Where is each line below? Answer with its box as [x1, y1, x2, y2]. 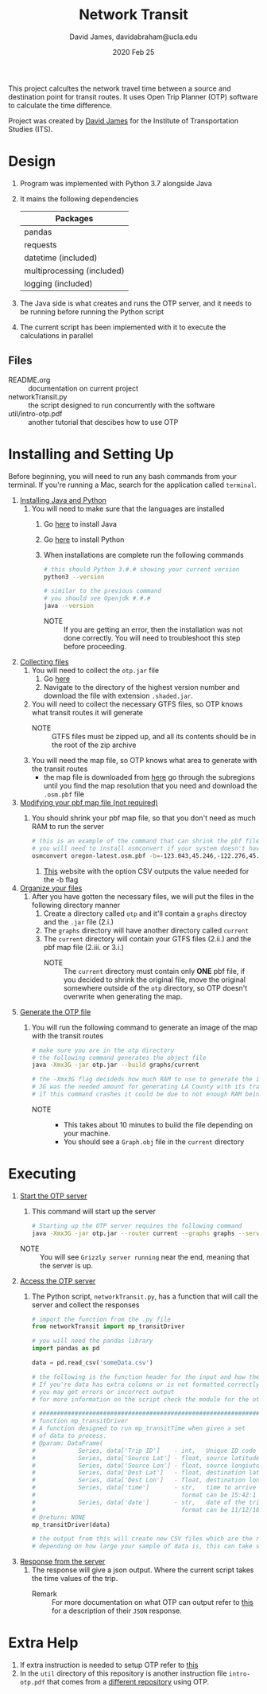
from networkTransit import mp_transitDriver [31, 1322, 185, 1330]
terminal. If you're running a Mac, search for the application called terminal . [8, 480, 257, 489]
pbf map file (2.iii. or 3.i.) [43, 942, 125, 952]
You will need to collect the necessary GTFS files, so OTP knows [31, 699, 244, 709]
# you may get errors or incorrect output [31, 1388, 175, 1396]
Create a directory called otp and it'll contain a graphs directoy [43, 909, 247, 918]
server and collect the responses [31, 1299, 140, 1310]
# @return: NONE [31, 1513, 86, 1521]
